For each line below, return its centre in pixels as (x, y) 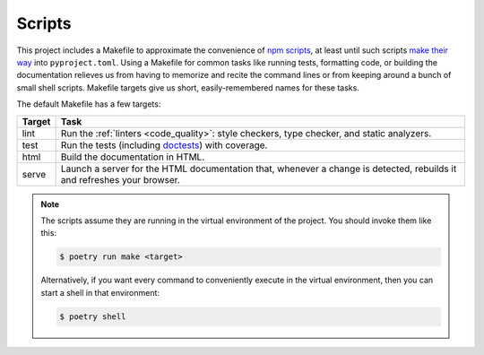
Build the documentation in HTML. (133, 157)
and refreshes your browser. (121, 179)
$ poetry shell (93, 316)
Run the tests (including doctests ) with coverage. (164, 145)
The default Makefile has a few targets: (89, 104)
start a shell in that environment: (100, 292)
